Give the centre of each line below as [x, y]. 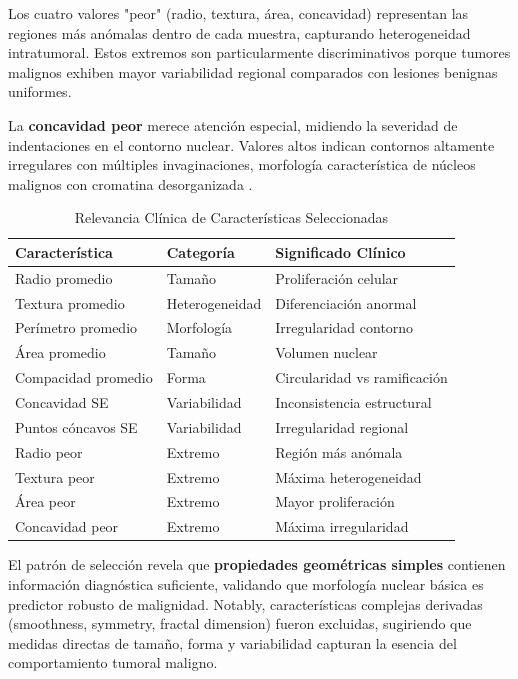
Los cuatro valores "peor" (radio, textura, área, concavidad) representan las [238, 13]
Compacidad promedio [84, 377]
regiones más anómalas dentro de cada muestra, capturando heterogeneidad [239, 32]
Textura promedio [70, 302]
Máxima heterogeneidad [348, 476]
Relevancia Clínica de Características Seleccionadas [231, 217]
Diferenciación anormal [346, 302]
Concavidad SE [62, 402]
